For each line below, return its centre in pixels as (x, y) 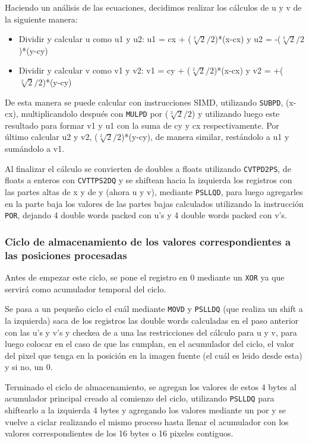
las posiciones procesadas (66, 255)
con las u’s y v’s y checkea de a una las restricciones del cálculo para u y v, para (151, 332)
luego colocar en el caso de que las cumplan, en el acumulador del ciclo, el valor (150, 344)
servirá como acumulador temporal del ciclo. (86, 289)
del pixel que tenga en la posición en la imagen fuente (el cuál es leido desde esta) (154, 355)
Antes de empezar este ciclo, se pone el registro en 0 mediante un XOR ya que (145, 277)
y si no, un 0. (29, 367)
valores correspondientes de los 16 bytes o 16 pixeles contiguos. (119, 433)
